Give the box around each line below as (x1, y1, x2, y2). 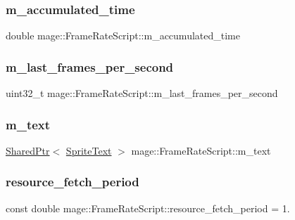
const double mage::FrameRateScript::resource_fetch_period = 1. (6, 200, 290, 215)
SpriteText (65, 143, 112, 157)
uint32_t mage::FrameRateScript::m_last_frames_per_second (6, 86, 278, 101)
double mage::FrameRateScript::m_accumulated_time (6, 28, 240, 43)
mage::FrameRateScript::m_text (131, 143, 271, 157)
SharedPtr (6, 143, 50, 157)
